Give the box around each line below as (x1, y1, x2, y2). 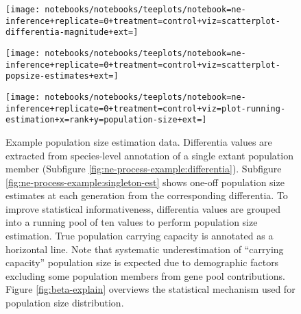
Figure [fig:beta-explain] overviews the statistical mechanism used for (5, 282, 296, 296)
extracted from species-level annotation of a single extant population (5, 148, 293, 162)
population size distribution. (5, 296, 124, 310)
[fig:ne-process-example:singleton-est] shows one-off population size (5, 174, 285, 189)
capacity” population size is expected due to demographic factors (5, 255, 279, 270)
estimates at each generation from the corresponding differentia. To (5, 188, 288, 202)
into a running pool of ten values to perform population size (5, 215, 258, 229)
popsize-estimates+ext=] (5, 71, 119, 81)
